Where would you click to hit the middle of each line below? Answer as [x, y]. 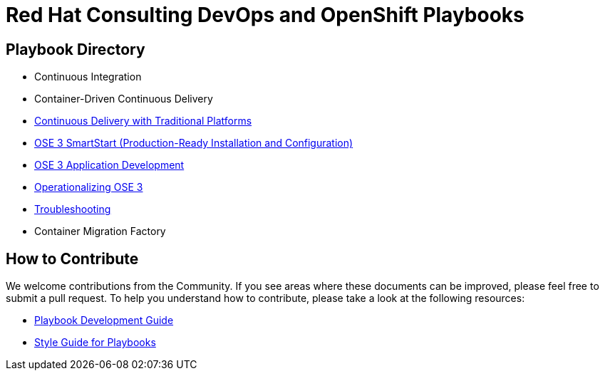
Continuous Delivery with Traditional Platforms [143, 121]
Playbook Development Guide [104, 320]
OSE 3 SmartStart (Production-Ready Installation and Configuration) [194, 143]
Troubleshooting [73, 209]
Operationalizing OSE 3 [89, 187]
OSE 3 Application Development [109, 165]
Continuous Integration [88, 77]
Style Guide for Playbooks [95, 343]
